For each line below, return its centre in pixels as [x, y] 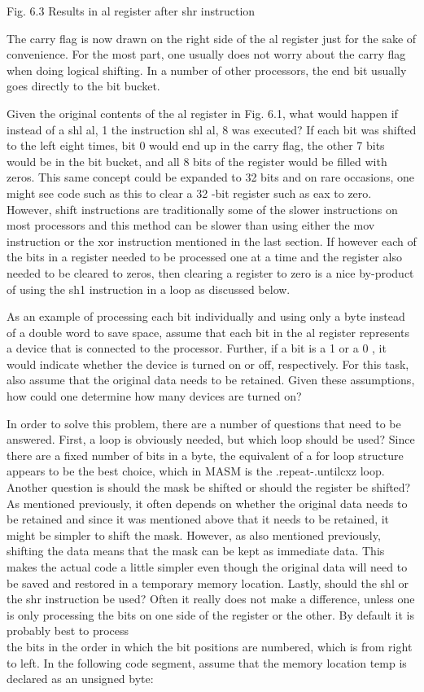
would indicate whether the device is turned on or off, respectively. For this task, [208, 364]
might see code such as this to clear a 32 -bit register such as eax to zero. [189, 193]
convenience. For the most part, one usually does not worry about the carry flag [206, 54]
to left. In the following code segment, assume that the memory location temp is [207, 662]
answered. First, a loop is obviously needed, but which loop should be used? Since [211, 439]
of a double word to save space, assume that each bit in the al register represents [208, 332]
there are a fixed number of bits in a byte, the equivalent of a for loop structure [205, 455]
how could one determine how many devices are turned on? [154, 396]
